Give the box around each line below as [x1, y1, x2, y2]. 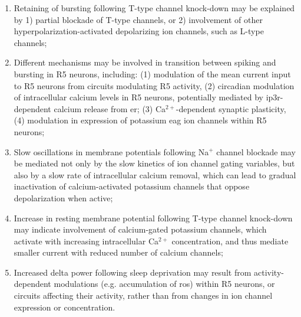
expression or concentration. [14, 300, 115, 313]
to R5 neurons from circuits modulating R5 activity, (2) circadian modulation [14, 79, 295, 91]
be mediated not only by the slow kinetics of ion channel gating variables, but [14, 157, 295, 169]
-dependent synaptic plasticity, [176, 102, 286, 115]
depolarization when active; [14, 191, 113, 204]
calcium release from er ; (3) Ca [54, 102, 166, 115]
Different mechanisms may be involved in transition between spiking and [14, 56, 276, 68]
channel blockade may [216, 145, 296, 158]
